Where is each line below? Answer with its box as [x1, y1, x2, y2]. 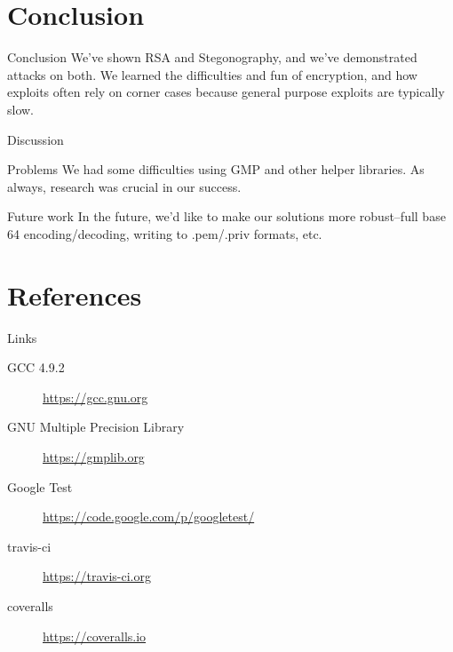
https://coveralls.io [43, 626, 147, 645]
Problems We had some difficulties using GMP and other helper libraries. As [7, 160, 425, 179]
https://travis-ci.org [43, 567, 151, 585]
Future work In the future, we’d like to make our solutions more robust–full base [7, 207, 446, 226]
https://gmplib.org [43, 447, 145, 465]
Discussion [7, 130, 64, 148]
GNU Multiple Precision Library [7, 417, 185, 436]
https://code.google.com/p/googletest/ [43, 507, 255, 526]
